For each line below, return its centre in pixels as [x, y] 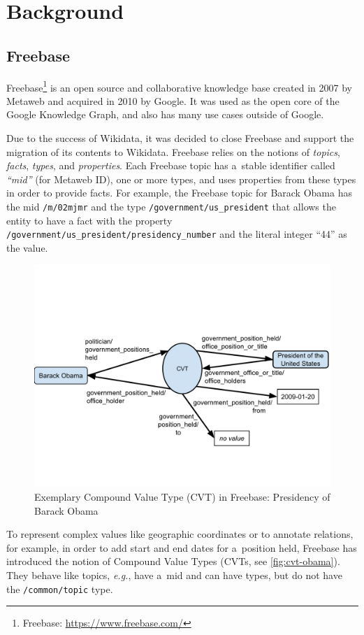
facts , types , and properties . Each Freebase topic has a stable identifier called [171, 165]
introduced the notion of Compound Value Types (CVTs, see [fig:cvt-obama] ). [173, 561]
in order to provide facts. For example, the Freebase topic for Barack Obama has [179, 193]
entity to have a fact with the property [89, 220]
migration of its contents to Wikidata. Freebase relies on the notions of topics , [173, 151]
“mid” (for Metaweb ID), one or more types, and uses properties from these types [181, 179]
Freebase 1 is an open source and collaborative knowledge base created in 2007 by [179, 86]
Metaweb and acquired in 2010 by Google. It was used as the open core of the [173, 100]
